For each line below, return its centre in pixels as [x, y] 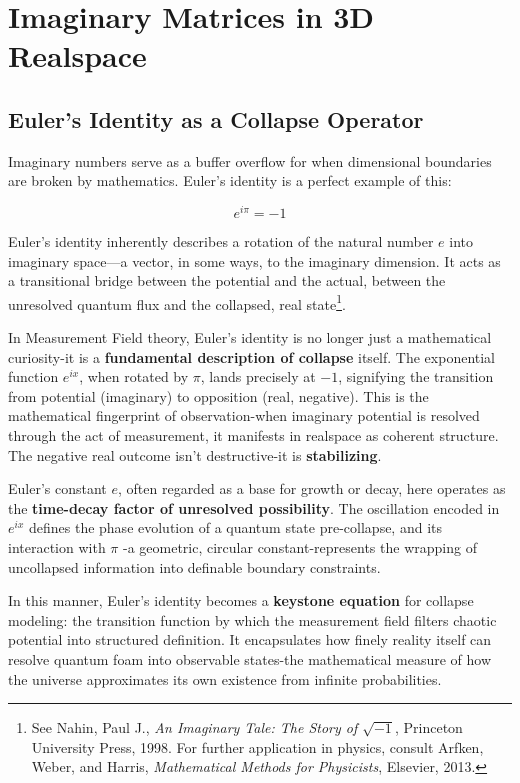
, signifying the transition [416, 376]
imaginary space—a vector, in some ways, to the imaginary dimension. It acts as [254, 260]
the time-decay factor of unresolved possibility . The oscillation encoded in [254, 507]
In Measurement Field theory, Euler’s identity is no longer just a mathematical [250, 337]
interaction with [57, 547]
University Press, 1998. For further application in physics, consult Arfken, [257, 746]
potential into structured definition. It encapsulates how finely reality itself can [250, 639]
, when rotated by [134, 376]
